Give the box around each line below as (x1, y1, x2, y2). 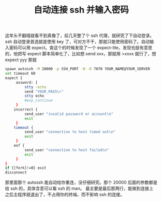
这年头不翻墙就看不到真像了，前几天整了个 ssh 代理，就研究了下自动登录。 (5, 32, 154, 39)
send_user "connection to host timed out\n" (24, 129, 116, 135)
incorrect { (14, 107, 38, 112)
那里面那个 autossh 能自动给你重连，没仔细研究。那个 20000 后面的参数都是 (5, 180, 158, 186)
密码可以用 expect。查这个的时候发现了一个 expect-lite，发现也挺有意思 (9, 45, 153, 51)
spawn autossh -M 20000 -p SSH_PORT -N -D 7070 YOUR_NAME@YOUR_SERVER (5, 66, 150, 72)
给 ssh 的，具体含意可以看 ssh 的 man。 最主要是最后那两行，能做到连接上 (5, 186, 154, 191)
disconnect (5, 170, 27, 175)
